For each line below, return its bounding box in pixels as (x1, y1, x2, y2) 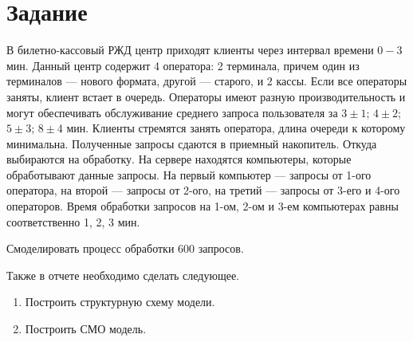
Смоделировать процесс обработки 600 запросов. (6, 240, 244, 257)
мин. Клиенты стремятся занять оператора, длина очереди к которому (66, 120, 406, 136)
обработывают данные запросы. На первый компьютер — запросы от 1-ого (6, 166, 372, 183)
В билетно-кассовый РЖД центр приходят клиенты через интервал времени (6, 41, 374, 58)
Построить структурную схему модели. (25, 293, 215, 310)
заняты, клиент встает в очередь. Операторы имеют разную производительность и (6, 88, 406, 104)
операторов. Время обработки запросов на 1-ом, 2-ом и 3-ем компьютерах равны (6, 198, 399, 214)
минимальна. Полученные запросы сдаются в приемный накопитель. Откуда (6, 135, 377, 151)
